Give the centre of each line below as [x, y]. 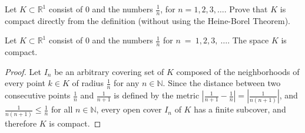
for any [127, 83]
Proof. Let [23, 71]
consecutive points [38, 95]
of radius [88, 83]
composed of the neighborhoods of [238, 71]
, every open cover [129, 109]
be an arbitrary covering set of [109, 71]
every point [25, 83]
